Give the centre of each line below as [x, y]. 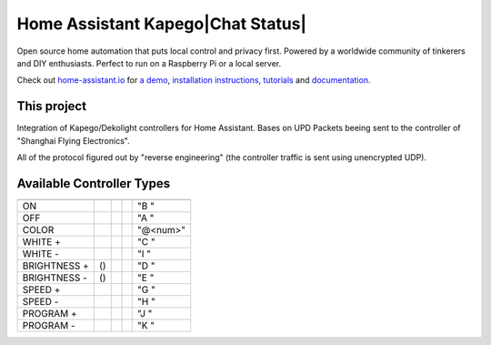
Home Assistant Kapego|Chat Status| [162, 24]
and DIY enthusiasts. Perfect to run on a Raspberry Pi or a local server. [149, 63]
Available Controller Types [94, 183]
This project [51, 106]
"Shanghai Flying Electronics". [74, 140]
